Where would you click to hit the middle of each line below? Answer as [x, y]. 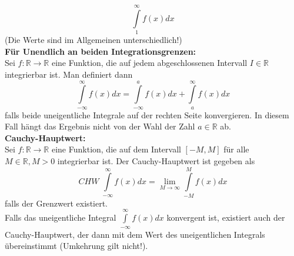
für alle [236, 149]
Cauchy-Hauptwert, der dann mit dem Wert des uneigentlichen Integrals [135, 234]
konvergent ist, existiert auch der [226, 217]
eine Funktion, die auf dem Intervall [116, 149]
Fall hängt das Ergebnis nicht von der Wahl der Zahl [100, 126]
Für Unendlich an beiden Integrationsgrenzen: [101, 51]
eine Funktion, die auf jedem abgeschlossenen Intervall [149, 63]
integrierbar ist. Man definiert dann [69, 74]
